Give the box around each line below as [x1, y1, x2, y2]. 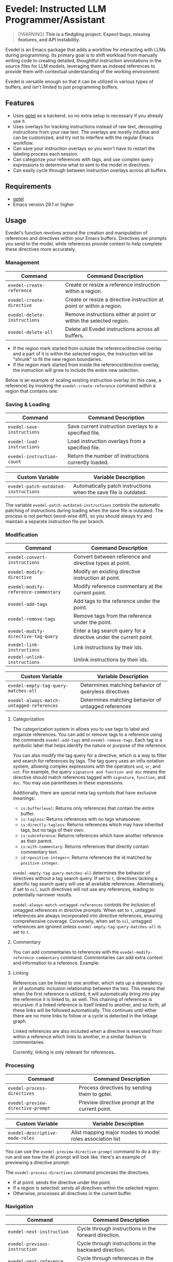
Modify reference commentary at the [73, 583, 163, 590]
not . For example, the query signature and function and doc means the [12, 769, 166, 775]
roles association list [71, 1135, 120, 1142]
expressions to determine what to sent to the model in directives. [12, 162, 151, 168]
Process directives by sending [79, 1084, 152, 1091]
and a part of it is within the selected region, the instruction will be [12, 351, 153, 357]
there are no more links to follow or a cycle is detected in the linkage [12, 1013, 158, 1019]
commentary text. [20, 849, 58, 855]
